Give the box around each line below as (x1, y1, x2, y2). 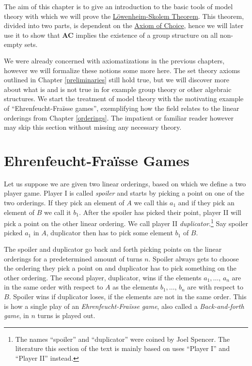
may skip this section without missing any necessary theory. (4, 122, 182, 132)
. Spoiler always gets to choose (148, 253, 239, 263)
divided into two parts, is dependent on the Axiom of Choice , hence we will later (4, 20, 244, 30)
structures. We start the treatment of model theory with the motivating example (4, 93, 244, 104)
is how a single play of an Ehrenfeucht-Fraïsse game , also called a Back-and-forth (4, 301, 244, 311)
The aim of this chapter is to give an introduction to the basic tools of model (4, 1, 233, 11)
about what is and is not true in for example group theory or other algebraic (4, 84, 232, 94)
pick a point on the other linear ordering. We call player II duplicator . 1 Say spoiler (4, 217, 249, 228)
